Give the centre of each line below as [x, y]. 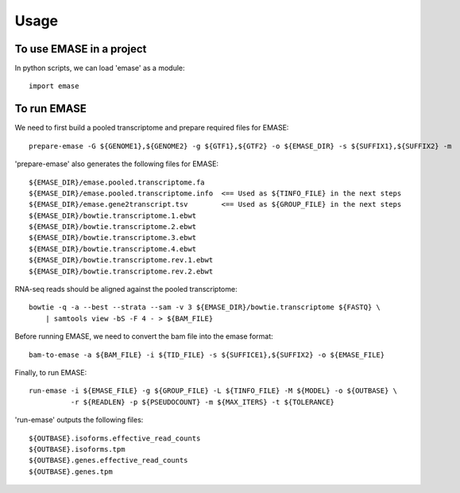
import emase [54, 86]
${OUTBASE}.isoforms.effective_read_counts [115, 438]
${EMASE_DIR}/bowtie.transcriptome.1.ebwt [113, 215]
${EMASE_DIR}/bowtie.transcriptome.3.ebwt [113, 238]
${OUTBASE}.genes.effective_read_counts [108, 460]
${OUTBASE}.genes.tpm [71, 472]
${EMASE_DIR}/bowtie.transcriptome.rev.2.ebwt [121, 271]
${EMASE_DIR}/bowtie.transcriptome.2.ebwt [113, 227]
